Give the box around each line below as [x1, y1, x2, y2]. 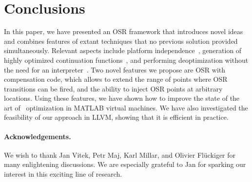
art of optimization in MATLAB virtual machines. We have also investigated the [4, 102, 248, 112]
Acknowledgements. [4, 131, 71, 141]
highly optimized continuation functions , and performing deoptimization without [4, 55, 249, 65]
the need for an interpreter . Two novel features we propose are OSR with [4, 64, 226, 74]
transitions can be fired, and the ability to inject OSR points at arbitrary [4, 83, 223, 93]
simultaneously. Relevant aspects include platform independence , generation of [4, 45, 242, 55]
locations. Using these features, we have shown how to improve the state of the [4, 93, 240, 103]
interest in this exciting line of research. [4, 169, 122, 179]
